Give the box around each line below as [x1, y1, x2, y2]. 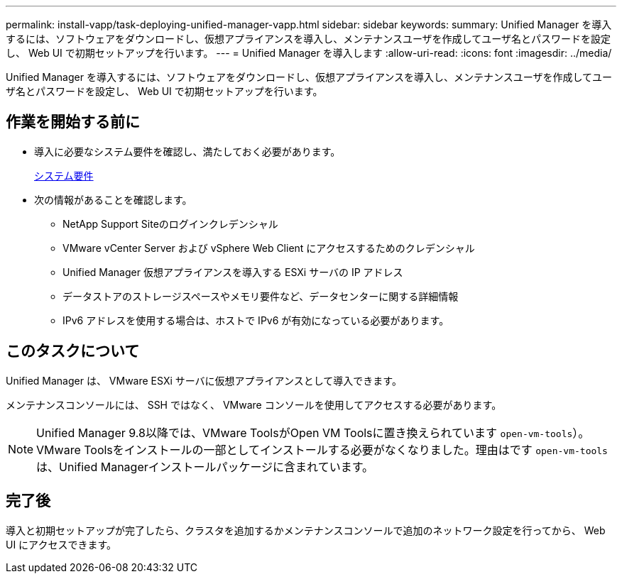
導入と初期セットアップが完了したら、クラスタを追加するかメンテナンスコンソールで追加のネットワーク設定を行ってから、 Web [6, 524, 606, 536]
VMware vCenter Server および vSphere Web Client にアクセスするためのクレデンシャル [62, 241, 475, 254]
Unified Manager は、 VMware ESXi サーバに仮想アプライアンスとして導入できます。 [6, 374, 402, 387]
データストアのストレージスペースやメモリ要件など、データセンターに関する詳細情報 [62, 289, 459, 302]
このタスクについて [6, 342, 140, 360]
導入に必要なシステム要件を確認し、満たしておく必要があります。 [34, 145, 341, 158]
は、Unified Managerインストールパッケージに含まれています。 [36, 459, 374, 474]
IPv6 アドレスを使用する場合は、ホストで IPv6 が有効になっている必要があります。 [62, 314, 449, 326]
